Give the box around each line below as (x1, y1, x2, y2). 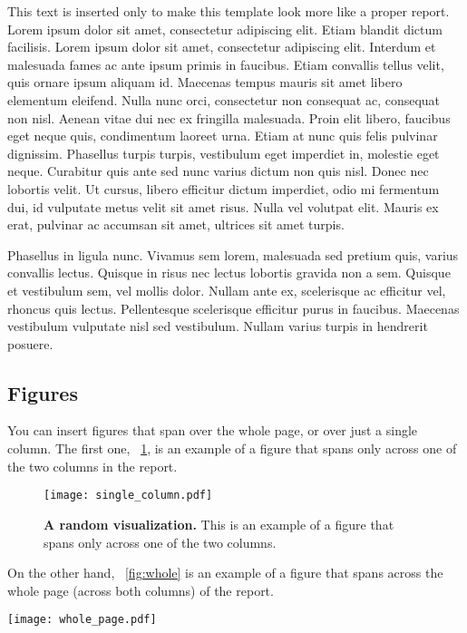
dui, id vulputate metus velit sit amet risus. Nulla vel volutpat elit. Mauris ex (7, 197, 439, 216)
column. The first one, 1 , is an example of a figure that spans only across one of (7, 439, 457, 458)
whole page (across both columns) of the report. (7, 580, 274, 599)
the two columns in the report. (7, 456, 178, 475)
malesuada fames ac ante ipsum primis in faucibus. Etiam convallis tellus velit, (7, 54, 444, 73)
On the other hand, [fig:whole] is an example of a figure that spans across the (7, 563, 443, 582)
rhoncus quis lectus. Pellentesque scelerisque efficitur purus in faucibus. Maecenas (7, 298, 460, 317)
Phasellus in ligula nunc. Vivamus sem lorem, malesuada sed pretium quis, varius (7, 245, 459, 264)
